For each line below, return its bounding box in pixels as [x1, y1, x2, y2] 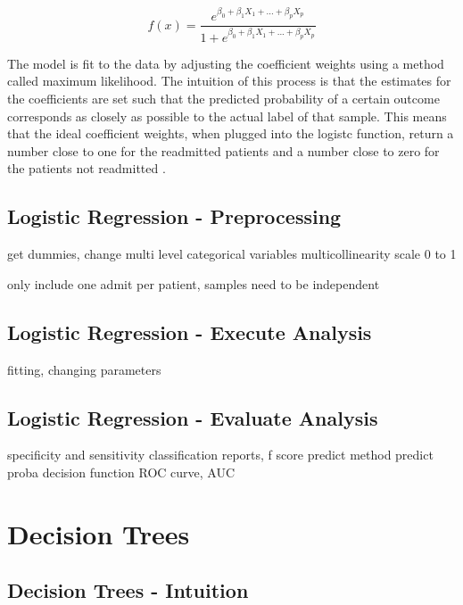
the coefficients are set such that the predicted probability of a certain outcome [7, 89, 440, 107]
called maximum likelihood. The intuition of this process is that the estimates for [7, 71, 451, 90]
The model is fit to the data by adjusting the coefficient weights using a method [7, 54, 444, 72]
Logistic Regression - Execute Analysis [7, 318, 372, 345]
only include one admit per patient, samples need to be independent [7, 274, 380, 293]
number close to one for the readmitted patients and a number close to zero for [7, 141, 440, 160]
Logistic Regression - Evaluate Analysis [7, 403, 378, 431]
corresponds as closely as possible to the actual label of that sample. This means [7, 106, 447, 125]
